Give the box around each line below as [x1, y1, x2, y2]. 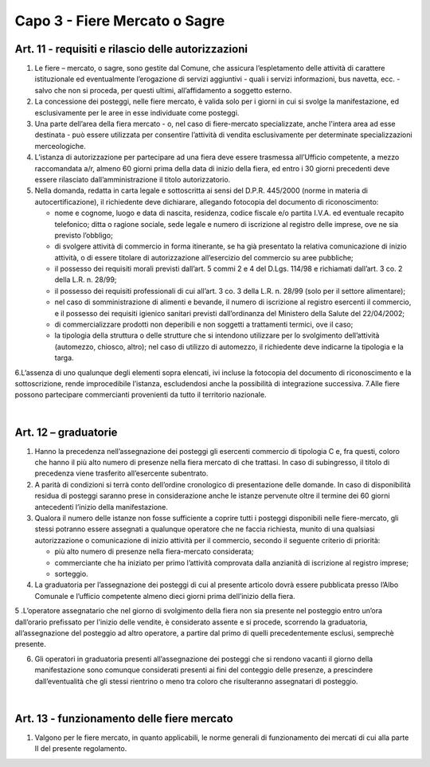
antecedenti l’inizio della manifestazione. [34, 502, 169, 511]
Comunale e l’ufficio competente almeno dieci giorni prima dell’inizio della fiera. [34, 591, 295, 601]
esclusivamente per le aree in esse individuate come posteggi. [34, 108, 240, 117]
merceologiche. [34, 141, 87, 151]
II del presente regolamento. [34, 744, 127, 753]
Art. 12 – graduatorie [14, 425, 118, 439]
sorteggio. [54, 569, 88, 578]
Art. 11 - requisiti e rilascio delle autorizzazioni [14, 42, 248, 56]
